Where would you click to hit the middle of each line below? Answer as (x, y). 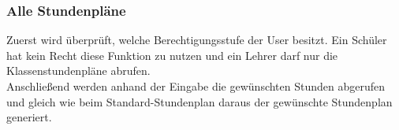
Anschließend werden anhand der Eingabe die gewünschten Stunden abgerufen (196, 86)
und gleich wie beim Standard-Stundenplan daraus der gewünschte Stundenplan (199, 101)
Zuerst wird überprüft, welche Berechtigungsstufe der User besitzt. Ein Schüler (197, 40)
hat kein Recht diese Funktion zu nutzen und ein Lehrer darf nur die (172, 55)
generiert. (29, 117)
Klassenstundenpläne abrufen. (78, 71)
